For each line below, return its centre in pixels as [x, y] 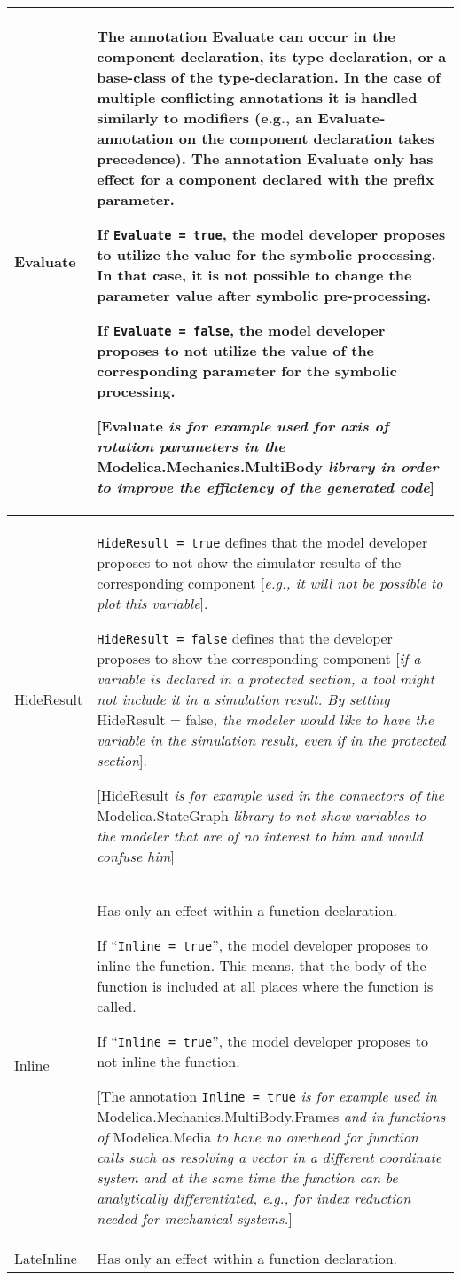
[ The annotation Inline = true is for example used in [267, 1096]
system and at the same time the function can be [247, 1177]
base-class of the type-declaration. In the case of [269, 77]
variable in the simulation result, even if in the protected [271, 740]
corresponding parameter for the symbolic [247, 371]
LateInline [46, 1258]
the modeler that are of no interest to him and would [260, 836]
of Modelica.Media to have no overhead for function [258, 1137]
